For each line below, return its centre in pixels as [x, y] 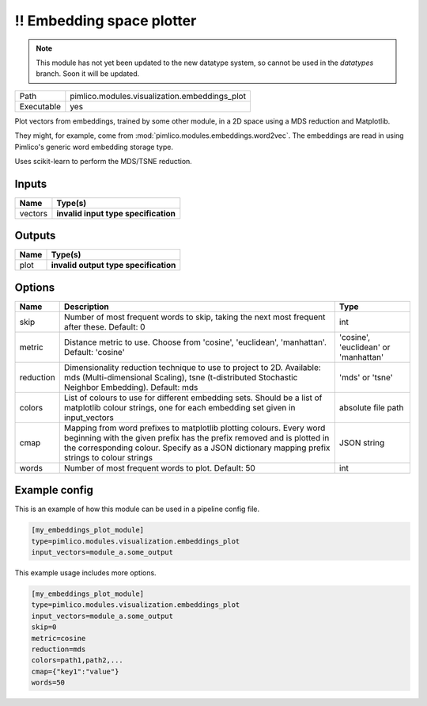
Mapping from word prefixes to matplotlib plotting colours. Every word [195, 428]
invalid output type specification [113, 265]
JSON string [362, 442]
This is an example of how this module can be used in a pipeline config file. [137, 509]
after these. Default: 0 [104, 326]
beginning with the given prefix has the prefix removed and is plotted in [196, 437]
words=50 [48, 683]
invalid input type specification [116, 213]
